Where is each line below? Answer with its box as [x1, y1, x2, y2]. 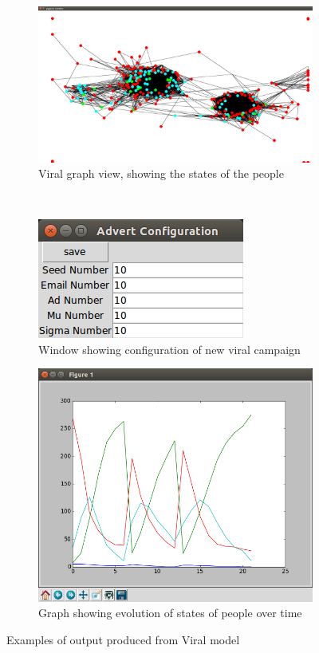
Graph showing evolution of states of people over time [38, 604, 302, 621]
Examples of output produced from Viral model [6, 631, 240, 647]
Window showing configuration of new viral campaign [38, 340, 301, 357]
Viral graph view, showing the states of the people [38, 165, 284, 182]
